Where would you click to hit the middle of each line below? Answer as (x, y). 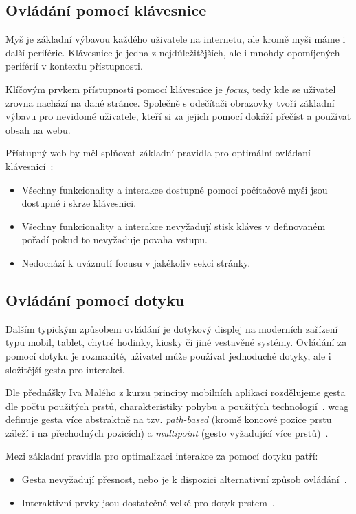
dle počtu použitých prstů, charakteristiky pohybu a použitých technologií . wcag (177, 405)
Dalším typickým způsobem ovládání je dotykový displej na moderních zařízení (172, 328)
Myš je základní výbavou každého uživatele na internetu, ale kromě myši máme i (176, 39)
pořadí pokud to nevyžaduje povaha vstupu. (114, 239)
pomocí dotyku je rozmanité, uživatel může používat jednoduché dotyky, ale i (168, 355)
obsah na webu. (38, 129)
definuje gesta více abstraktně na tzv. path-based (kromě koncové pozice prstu (169, 419)
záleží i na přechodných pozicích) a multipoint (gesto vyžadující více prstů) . (167, 432)
